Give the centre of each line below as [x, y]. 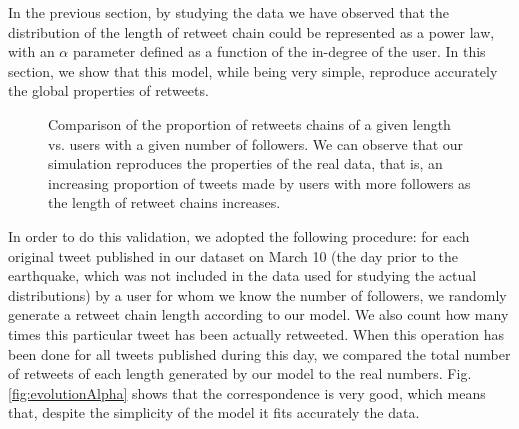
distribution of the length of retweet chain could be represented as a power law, [251, 31]
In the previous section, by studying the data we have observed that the [228, 12]
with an [31, 51]
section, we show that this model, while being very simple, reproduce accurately [253, 70]
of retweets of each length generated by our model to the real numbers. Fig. [240, 373]
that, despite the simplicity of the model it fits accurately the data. [214, 412]
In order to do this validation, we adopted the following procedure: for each [239, 235]
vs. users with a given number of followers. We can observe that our [256, 143]
